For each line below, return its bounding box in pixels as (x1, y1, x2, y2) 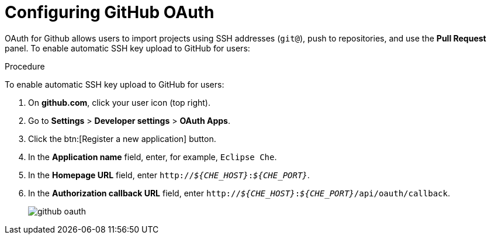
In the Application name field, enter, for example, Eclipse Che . (28, 151, 277, 162)
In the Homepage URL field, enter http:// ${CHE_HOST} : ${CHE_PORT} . (28, 169, 310, 180)
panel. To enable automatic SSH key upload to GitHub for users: (5, 43, 250, 53)
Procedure (5, 61, 45, 71)
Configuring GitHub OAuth (5, 2, 215, 22)
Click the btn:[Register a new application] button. (28, 133, 216, 144)
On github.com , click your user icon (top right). (28, 97, 210, 108)
